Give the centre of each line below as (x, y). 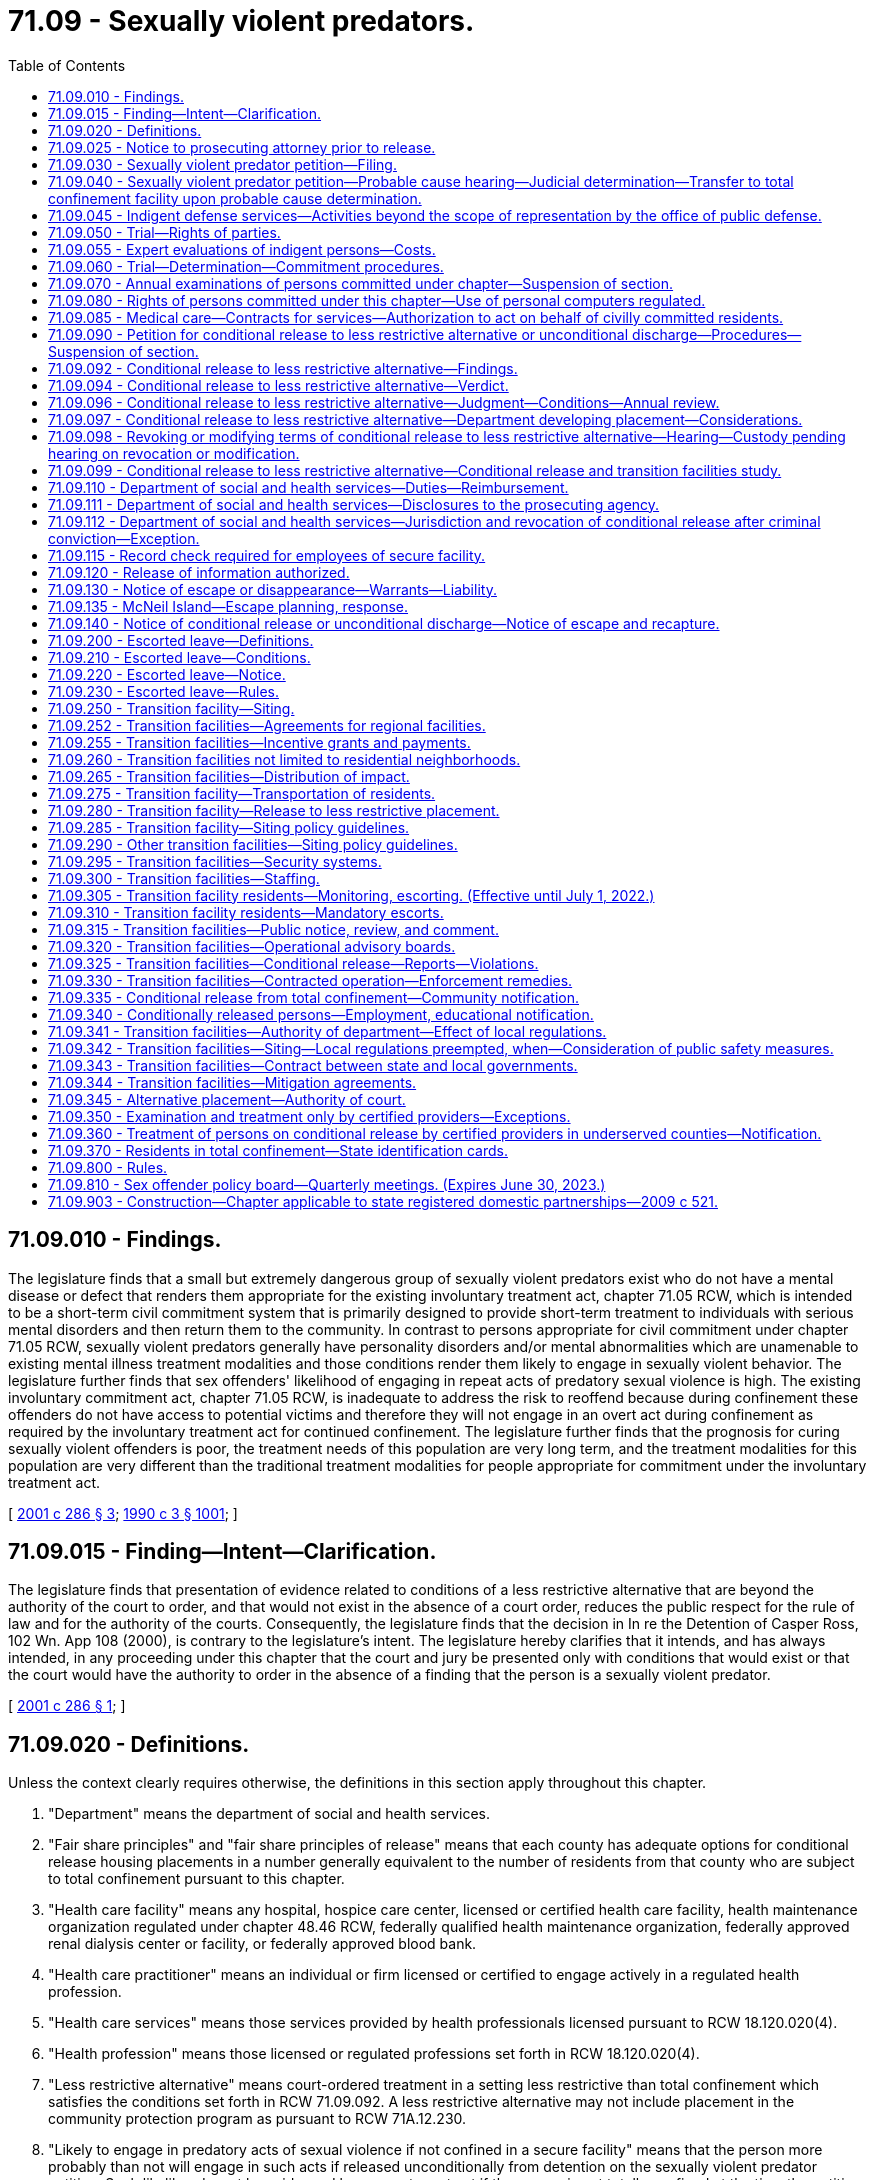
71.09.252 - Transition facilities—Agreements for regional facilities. (267, 725)
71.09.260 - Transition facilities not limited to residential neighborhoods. (284, 759)
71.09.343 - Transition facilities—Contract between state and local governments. (313, 1065)
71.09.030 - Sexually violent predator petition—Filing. (222, 164)
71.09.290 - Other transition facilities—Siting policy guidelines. (253, 844)
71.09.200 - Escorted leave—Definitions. (181, 640)
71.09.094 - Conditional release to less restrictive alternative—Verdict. (278, 385)
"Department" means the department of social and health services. (269, 1814)
